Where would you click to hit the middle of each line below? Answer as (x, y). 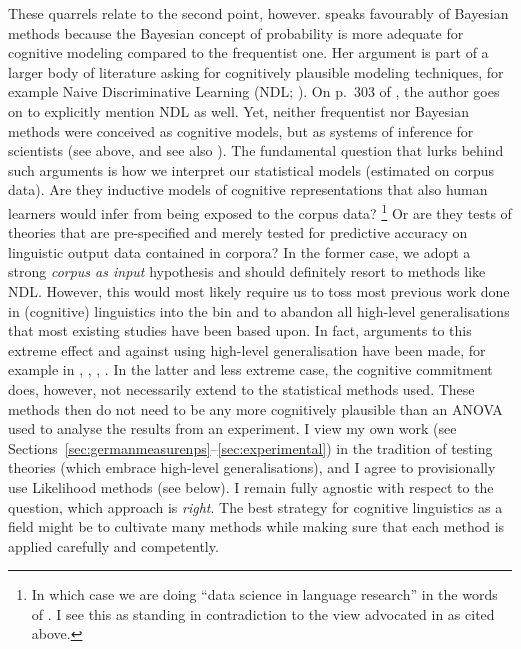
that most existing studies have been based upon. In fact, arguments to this (240, 330)
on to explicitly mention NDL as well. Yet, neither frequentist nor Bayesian (238, 110)
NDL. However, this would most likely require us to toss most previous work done (259, 290)
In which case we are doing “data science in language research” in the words (264, 594)
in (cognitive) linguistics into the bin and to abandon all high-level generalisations (259, 310)
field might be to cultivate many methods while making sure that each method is (256, 526)
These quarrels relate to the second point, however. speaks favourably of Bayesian (258, 13)
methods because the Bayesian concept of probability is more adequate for (236, 32)
